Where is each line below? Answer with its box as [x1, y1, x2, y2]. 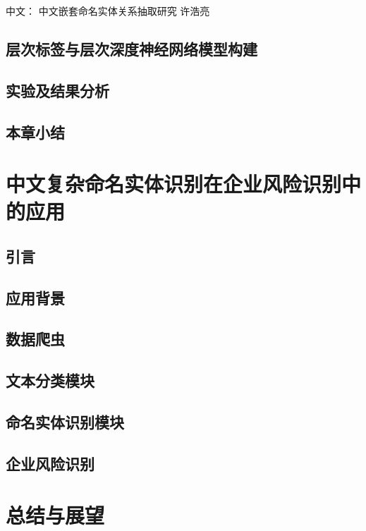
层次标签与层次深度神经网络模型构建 [6, 37, 257, 59]
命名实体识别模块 [6, 411, 124, 433]
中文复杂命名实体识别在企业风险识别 [6, 169, 342, 198]
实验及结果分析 [6, 79, 109, 101]
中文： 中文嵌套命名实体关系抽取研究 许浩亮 [6, 4, 210, 18]
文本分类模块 [6, 370, 94, 391]
